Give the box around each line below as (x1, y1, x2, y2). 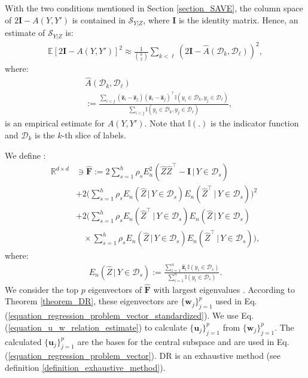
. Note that (144, 117, 185, 129)
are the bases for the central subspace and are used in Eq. (77, 335, 289, 347)
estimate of (5, 26, 45, 39)
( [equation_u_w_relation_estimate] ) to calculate (5, 320, 187, 333)
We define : (5, 149, 46, 161)
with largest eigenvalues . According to (153, 283, 295, 295)
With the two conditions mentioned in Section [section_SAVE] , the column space (5, 2, 303, 14)
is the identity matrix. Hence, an (178, 13, 298, 26)
